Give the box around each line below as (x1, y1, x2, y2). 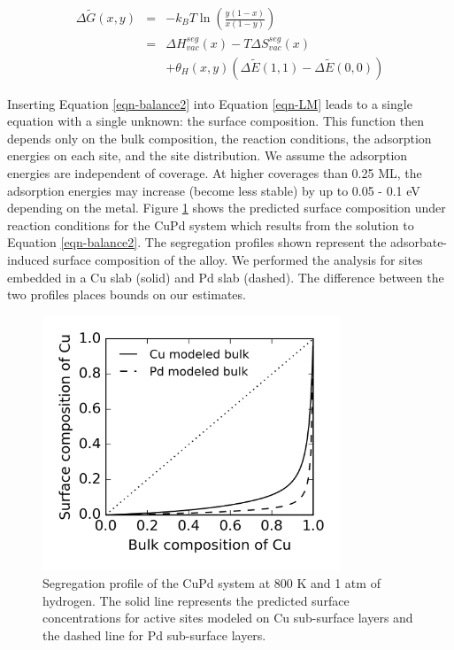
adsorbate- (390, 233, 448, 251)
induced (7, 250, 50, 268)
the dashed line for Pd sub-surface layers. (42, 625, 266, 644)
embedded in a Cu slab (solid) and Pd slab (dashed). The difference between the (7, 267, 444, 286)
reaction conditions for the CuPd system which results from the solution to (7, 215, 414, 234)
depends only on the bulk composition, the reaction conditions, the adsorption (7, 128, 432, 147)
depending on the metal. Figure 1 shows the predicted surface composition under (7, 198, 446, 217)
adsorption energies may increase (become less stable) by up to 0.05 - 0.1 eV (7, 181, 420, 199)
